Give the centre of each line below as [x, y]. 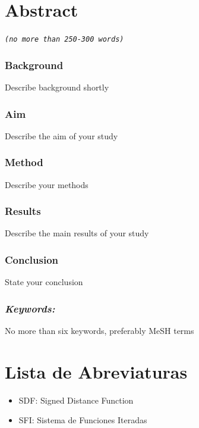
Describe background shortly [57, 87]
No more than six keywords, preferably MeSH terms [99, 331]
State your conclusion [44, 282]
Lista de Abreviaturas [96, 371]
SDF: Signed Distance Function [76, 400]
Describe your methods [47, 184]
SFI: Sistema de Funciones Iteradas [83, 420]
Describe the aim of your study [61, 135]
